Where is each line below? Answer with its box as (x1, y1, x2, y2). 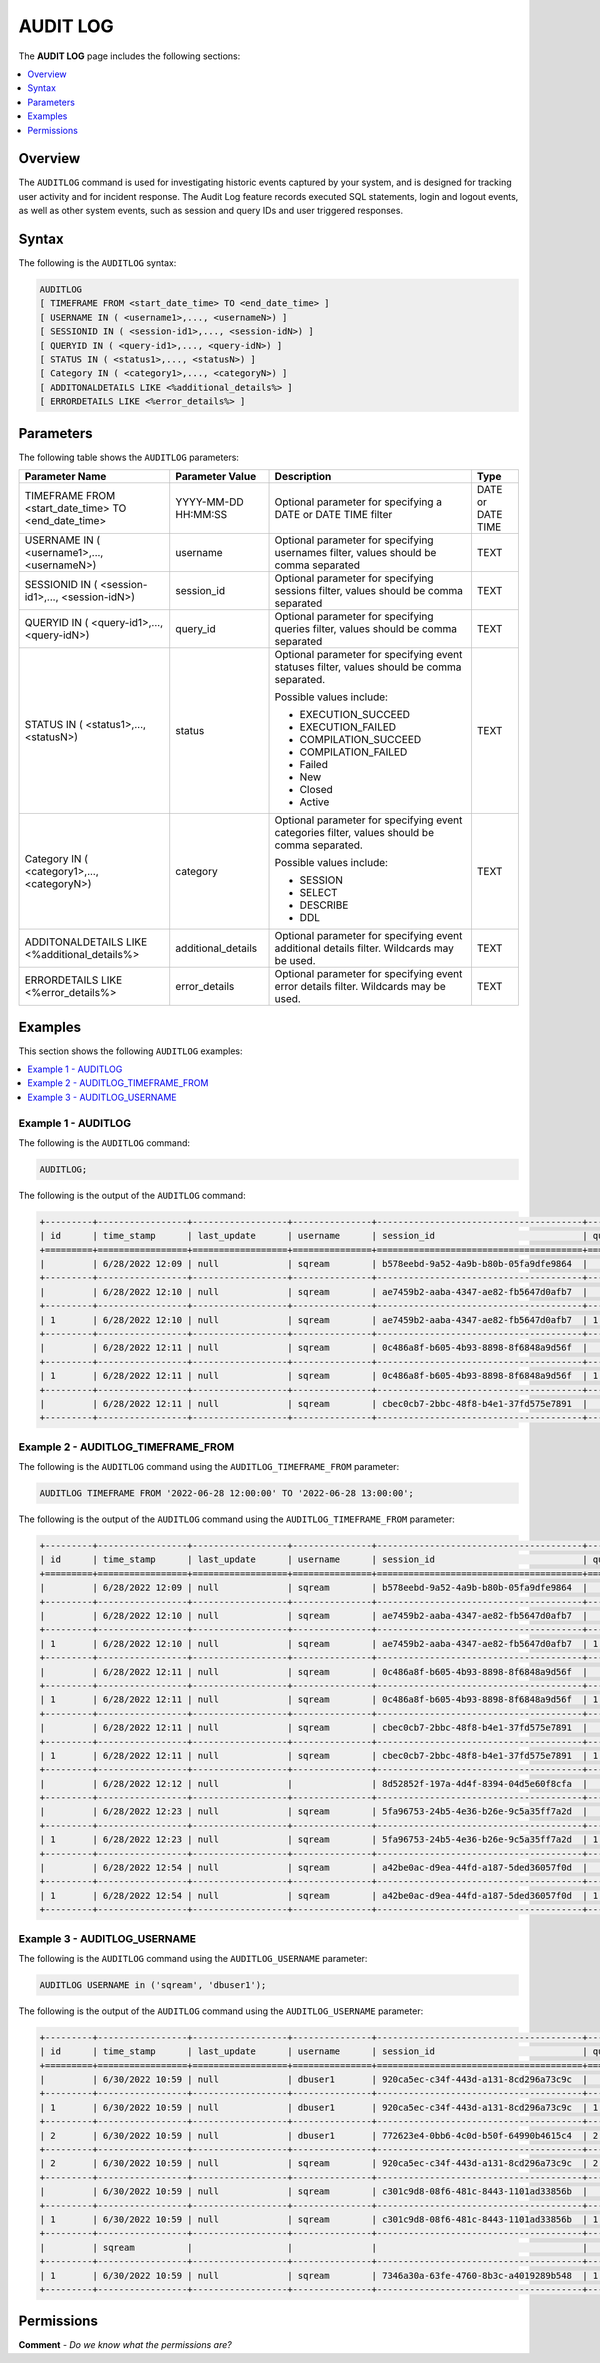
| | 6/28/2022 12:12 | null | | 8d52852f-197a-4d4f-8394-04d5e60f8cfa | (39, 1778, 589, 1789)
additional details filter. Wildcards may (274, 941, 454, 955)
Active (299, 795, 330, 809)
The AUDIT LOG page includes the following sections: (18, 50, 241, 62)
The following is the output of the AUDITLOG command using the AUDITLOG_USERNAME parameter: (18, 2005, 424, 2017)
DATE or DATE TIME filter (274, 508, 393, 522)
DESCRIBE (299, 898, 349, 912)
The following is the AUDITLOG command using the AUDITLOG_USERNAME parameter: (18, 1952, 368, 1964)
